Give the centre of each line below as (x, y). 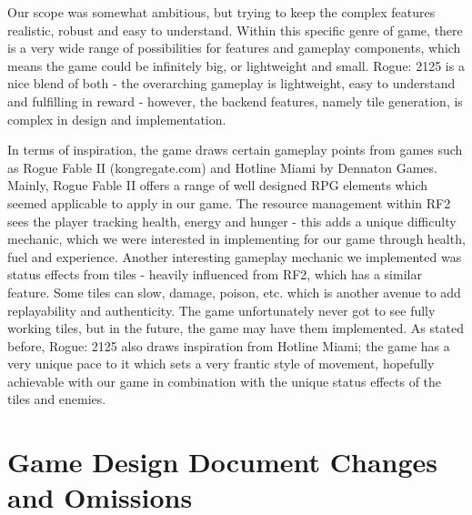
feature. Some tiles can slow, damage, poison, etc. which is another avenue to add (234, 292)
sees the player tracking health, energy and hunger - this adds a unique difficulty (232, 221)
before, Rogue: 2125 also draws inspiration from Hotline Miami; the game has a (229, 345)
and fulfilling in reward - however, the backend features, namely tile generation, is (235, 101)
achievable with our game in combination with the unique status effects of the (225, 381)
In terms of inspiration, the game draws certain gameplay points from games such (235, 150)
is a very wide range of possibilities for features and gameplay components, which (234, 48)
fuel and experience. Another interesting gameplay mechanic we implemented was (235, 256)
